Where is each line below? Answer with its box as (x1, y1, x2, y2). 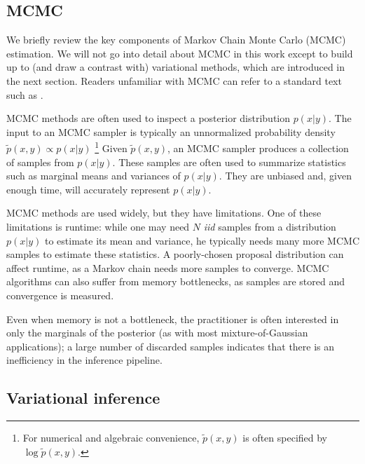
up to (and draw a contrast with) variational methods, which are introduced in (6, 60, 345, 74)
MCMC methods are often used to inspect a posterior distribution (6, 111, 291, 125)
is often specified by (242, 430, 328, 445)
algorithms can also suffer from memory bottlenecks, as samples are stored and (6, 274, 345, 289)
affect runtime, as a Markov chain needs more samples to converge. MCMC (6, 260, 329, 275)
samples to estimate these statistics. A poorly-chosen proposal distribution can (6, 247, 344, 261)
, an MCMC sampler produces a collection (167, 141, 349, 156)
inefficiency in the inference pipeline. (6, 353, 163, 367)
